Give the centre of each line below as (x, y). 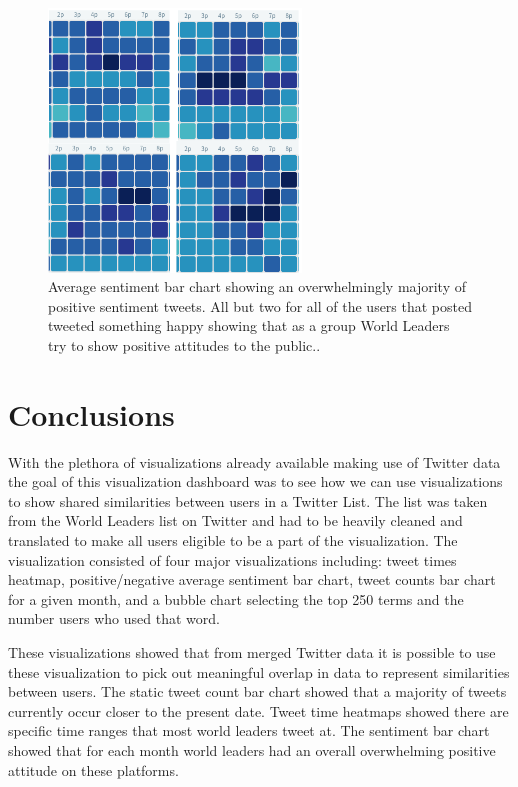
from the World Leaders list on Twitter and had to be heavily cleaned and (235, 520)
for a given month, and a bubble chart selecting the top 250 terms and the (236, 598)
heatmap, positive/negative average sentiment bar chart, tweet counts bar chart (252, 579)
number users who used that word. (114, 618)
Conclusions (91, 413)
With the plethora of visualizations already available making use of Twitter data (254, 461)
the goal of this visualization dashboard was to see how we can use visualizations (255, 481)
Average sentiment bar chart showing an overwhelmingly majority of (257, 286)
